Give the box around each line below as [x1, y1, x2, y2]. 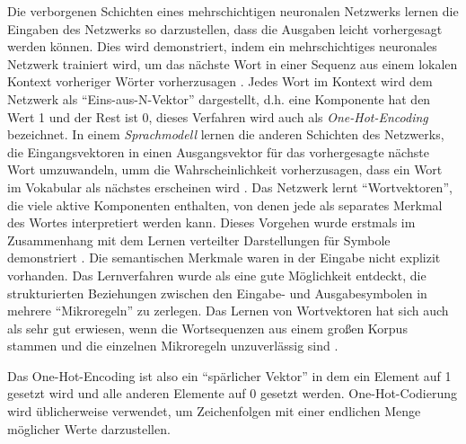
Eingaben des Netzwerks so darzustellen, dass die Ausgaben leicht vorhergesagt [7, 19, 443, 38]
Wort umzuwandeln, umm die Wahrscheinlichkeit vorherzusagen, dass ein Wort [7, 160, 443, 179]
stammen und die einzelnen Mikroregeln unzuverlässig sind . [7, 336, 339, 355]
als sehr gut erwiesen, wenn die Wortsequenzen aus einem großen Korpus [7, 318, 408, 337]
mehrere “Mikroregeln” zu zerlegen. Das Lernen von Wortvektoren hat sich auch [7, 301, 449, 320]
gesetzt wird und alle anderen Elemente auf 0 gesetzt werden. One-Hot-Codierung [7, 384, 457, 403]
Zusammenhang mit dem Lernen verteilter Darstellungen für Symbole [7, 230, 391, 249]
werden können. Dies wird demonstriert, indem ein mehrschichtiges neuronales [7, 37, 437, 56]
